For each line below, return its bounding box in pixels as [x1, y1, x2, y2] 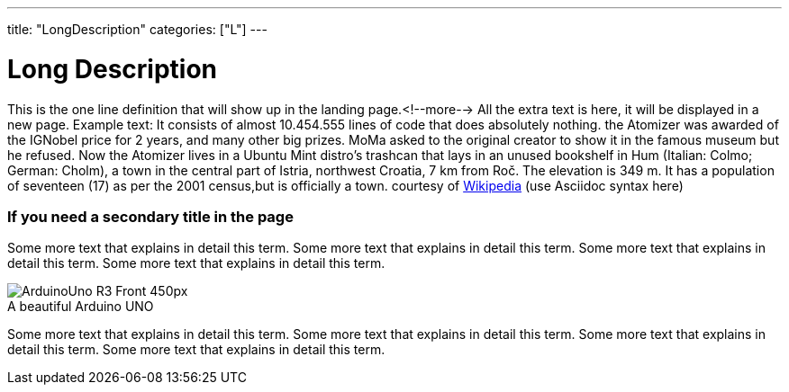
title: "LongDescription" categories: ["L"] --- [7, 22, 268, 37]
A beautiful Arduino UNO [7, 298, 154, 315]
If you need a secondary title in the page [7, 207, 294, 226]
